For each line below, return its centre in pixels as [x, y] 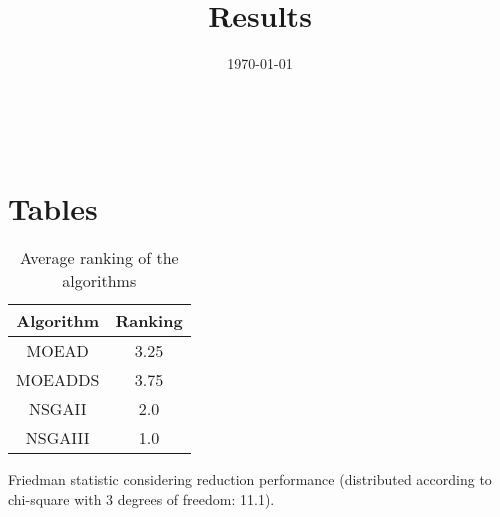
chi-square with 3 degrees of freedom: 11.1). [141, 499]
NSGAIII [57, 438]
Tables [53, 207]
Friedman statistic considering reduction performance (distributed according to [250, 479]
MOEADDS [58, 380]
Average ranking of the [99, 258]
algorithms [99, 281]
